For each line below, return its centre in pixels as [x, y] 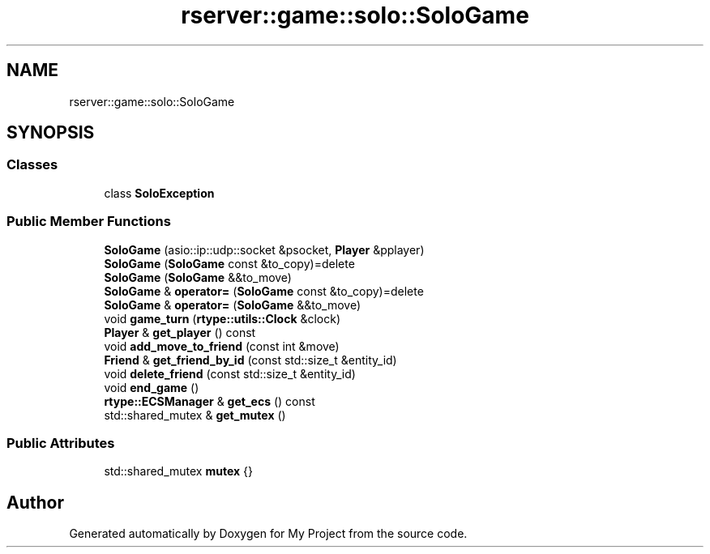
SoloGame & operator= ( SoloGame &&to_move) [233, 305]
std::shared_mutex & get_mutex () [195, 415]
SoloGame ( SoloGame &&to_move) [198, 277]
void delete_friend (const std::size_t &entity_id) [230, 373]
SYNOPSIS [51, 133]
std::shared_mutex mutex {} [178, 471]
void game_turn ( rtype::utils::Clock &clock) [222, 318]
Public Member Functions [89, 222]
